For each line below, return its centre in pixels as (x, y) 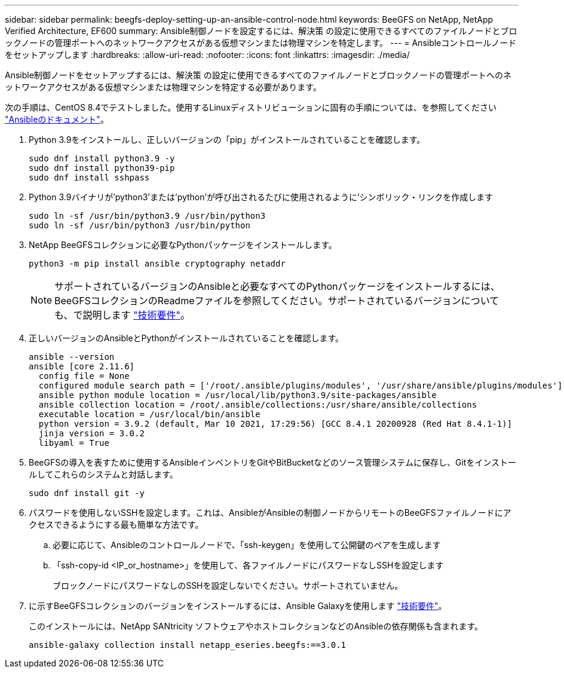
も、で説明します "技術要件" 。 (122, 315)
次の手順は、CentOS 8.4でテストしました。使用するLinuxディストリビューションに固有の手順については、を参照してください (251, 107)
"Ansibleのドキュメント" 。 (57, 119)
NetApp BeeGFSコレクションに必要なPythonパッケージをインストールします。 (183, 245)
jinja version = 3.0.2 (91, 433)
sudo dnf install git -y (87, 493)
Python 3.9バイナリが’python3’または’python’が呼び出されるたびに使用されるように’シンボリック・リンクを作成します (261, 197)
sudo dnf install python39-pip (102, 168)
